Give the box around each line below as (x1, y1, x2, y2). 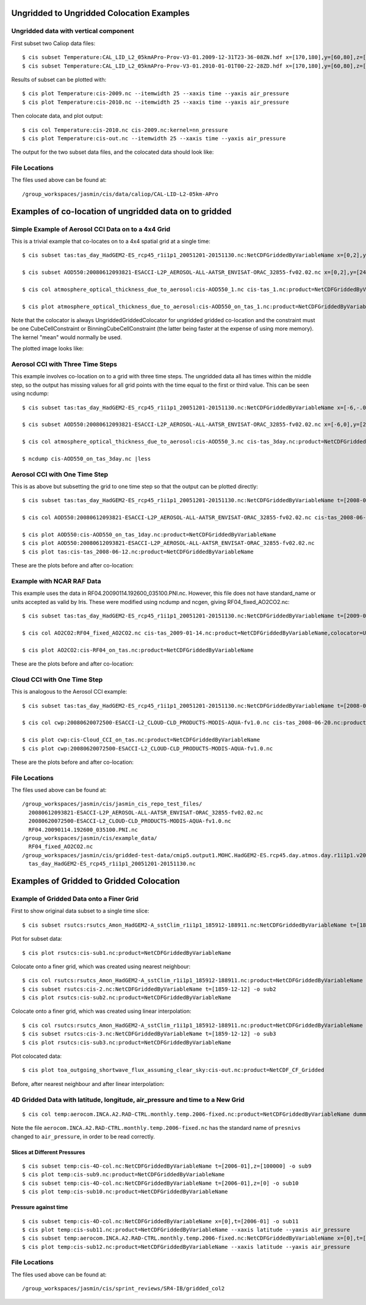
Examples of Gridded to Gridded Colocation (11, 876, 180, 886)
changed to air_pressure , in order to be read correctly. (11, 1132, 156, 1140)
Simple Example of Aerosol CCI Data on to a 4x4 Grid (11, 225, 171, 233)
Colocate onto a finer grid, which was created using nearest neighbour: (11, 963, 191, 970)
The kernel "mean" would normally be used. (11, 333, 122, 341)
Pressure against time (11, 1204, 68, 1211)
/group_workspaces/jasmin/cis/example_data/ (22, 835, 158, 842)
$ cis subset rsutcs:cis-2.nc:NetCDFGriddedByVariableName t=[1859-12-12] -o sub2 (22, 985, 276, 993)
